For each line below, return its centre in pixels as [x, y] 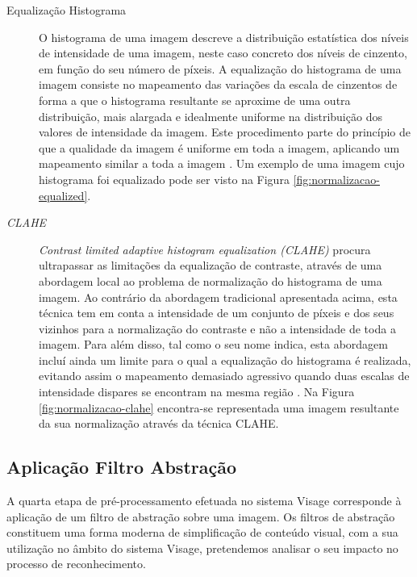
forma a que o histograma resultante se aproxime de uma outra [195, 100]
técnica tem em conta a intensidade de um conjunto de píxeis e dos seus [217, 313]
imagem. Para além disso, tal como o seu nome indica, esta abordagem [213, 344]
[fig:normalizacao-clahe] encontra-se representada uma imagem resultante [219, 407]
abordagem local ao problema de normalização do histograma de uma [211, 280]
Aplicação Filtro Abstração [122, 467]
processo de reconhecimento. [76, 564]
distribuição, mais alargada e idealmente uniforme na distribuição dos [211, 116]
